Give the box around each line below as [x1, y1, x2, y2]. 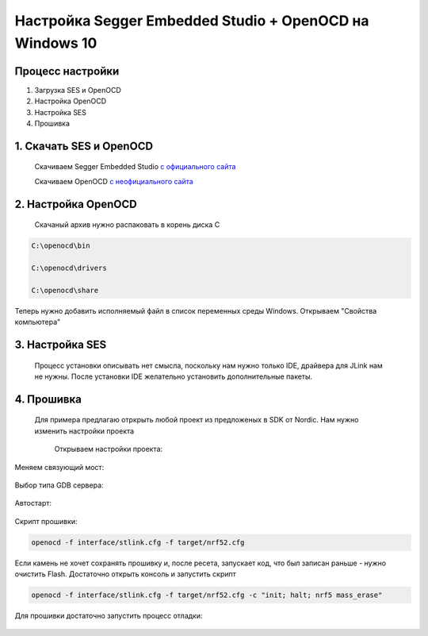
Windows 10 [14, 34, 97, 52]
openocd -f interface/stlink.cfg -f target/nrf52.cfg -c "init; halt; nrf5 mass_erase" [31, 591, 383, 599]
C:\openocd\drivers [31, 264, 107, 272]
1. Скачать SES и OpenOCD [14, 139, 154, 152]
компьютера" [14, 318, 61, 327]
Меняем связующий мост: [14, 462, 105, 472]
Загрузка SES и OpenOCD [34, 85, 122, 94]
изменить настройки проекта [34, 426, 135, 436]
